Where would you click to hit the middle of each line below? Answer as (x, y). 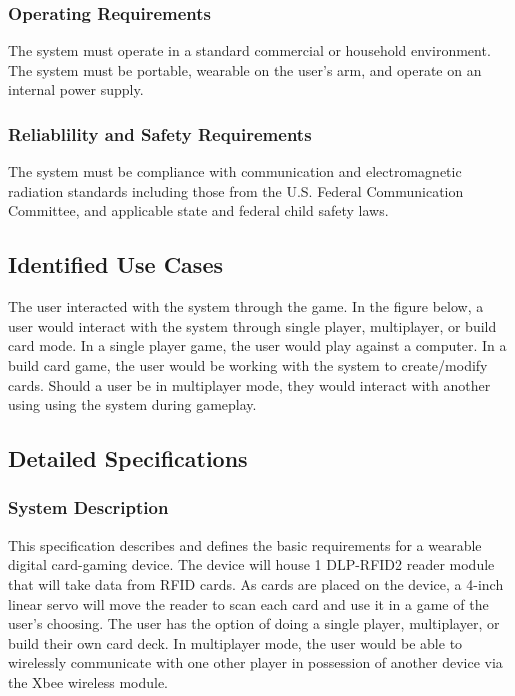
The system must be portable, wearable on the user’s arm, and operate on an (245, 69)
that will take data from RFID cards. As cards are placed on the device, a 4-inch (256, 583)
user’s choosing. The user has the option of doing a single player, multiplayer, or (254, 623)
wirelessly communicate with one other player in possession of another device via (255, 662)
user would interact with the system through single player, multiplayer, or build (252, 325)
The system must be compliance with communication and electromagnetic (235, 171)
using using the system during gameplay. (132, 404)
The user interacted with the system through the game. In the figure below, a (246, 306)
